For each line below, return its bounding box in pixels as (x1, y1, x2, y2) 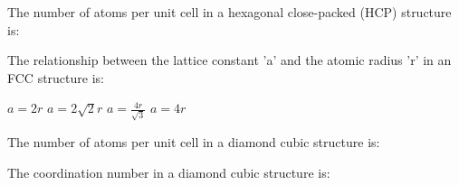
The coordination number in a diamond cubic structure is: (7, 162, 330, 181)
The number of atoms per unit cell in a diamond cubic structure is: (7, 133, 380, 152)
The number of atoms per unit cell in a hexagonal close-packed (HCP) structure (7, 3, 452, 21)
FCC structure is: (7, 68, 104, 87)
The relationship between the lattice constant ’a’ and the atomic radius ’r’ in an (7, 51, 452, 69)
